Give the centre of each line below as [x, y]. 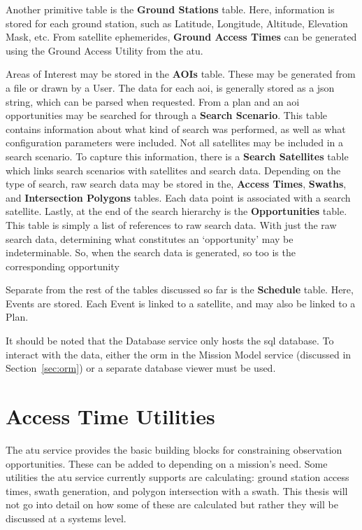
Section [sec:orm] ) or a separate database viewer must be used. [141, 368]
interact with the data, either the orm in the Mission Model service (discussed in [179, 354]
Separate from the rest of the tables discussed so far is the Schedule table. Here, [180, 290]
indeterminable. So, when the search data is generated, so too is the [151, 252]
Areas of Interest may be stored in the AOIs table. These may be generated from [181, 74]
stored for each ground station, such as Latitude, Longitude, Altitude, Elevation [177, 23]
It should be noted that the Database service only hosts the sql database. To [170, 341]
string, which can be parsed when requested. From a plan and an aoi [153, 101]
